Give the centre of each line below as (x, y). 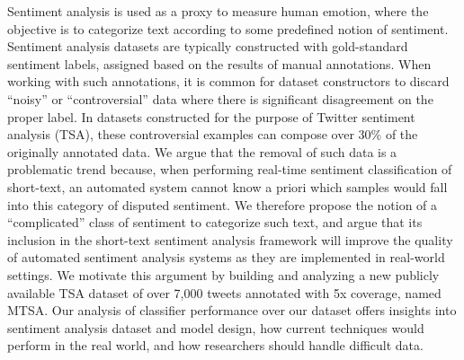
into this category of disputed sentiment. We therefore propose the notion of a (223, 204)
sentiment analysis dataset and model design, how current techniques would (216, 327)
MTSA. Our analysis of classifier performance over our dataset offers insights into (232, 310)
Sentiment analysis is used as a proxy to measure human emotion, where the (218, 11)
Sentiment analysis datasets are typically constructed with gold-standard (208, 46)
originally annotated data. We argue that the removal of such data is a (202, 151)
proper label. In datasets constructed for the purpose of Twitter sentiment (211, 116)
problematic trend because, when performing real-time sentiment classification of (230, 169)
